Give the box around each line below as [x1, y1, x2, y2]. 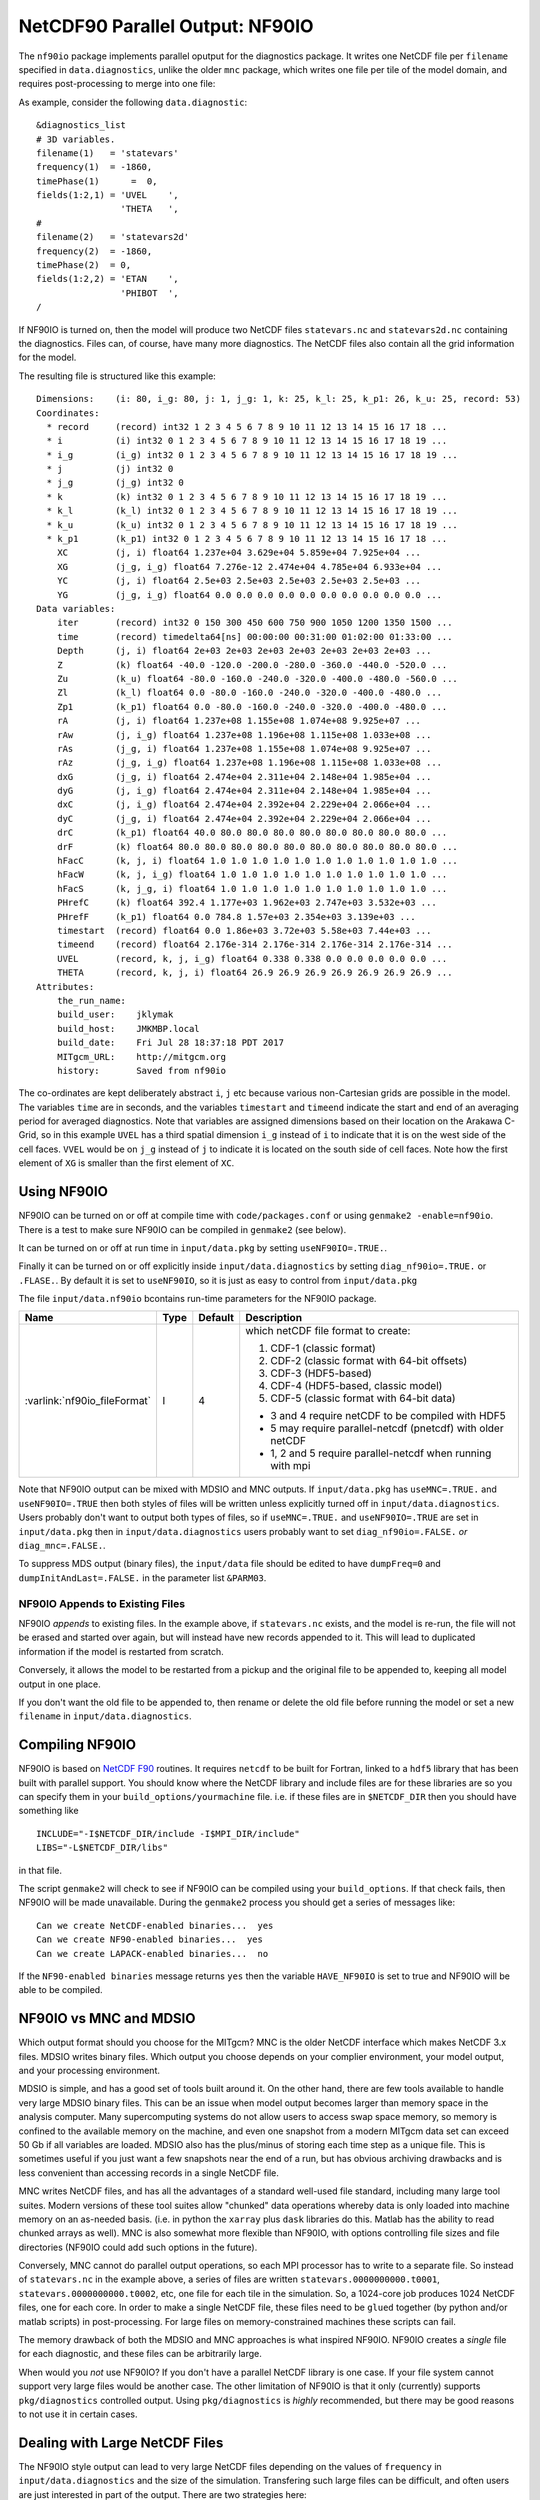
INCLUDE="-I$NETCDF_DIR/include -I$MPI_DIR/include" [36, 1828, 300, 1839]
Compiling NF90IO [18, 1736, 137, 1754]
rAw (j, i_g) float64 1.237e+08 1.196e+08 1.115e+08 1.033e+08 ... [56, 729, 432, 740]
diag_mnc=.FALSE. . [18, 1540, 106, 1552]
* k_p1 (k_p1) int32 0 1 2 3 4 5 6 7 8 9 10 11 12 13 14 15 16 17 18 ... [46, 533, 448, 545]
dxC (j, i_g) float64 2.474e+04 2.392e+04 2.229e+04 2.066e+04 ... [56, 799, 432, 810]
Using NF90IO [18, 1183, 109, 1200]
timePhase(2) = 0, [36, 260, 132, 271]
